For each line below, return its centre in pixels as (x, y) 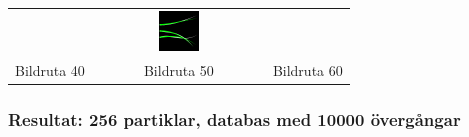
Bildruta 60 (307, 69)
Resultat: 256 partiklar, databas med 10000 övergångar (234, 118)
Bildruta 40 (50, 69)
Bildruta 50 (178, 69)
